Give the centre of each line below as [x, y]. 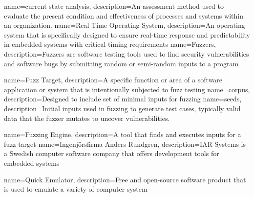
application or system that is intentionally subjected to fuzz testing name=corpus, [127, 89]
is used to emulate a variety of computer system [76, 189]
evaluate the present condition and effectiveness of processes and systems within [124, 15]
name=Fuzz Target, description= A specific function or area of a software [113, 80]
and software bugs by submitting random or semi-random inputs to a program [121, 63]
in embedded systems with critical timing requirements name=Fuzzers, [110, 44]
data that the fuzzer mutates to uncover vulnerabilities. [87, 118]
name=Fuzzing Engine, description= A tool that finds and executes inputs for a [123, 134]
